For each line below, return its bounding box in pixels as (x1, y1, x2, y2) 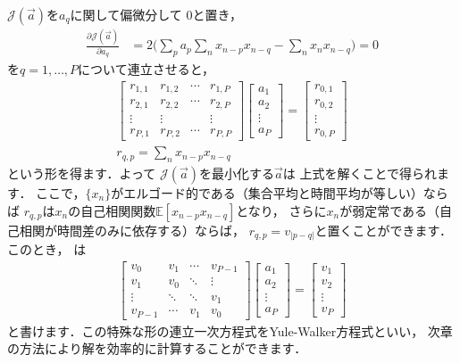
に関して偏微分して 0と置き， (70, 5, 242, 23)
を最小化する (199, 164, 275, 183)
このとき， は (7, 240, 87, 259)
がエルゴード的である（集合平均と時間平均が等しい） (111, 184, 423, 202)
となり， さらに (236, 201, 327, 219)
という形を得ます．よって (7, 164, 156, 183)
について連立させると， (78, 60, 215, 78)
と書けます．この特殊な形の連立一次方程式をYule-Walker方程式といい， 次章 (7, 321, 453, 340)
